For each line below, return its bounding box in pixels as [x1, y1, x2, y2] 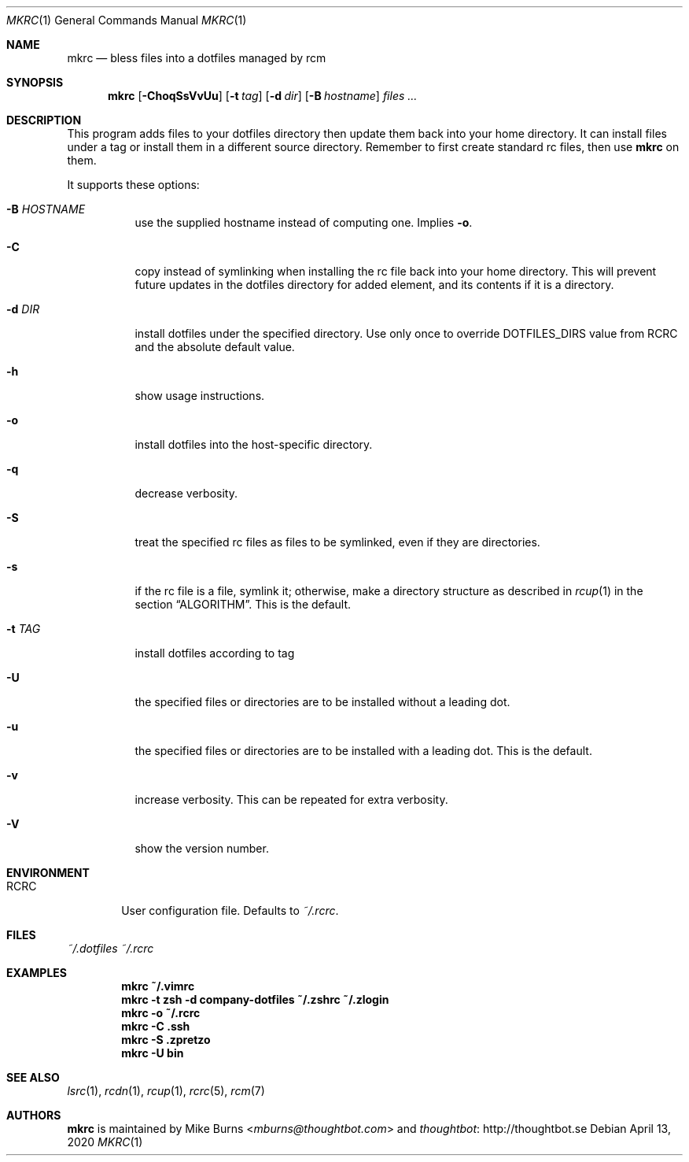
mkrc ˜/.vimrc [121, 979, 195, 993]
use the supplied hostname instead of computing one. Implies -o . [134, 216, 473, 229]
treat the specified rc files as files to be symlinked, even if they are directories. [134, 535, 540, 549]
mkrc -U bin [121, 1046, 184, 1060]
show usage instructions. [134, 389, 265, 402]
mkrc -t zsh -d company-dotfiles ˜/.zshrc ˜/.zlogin [121, 993, 389, 1006]
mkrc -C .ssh [121, 1020, 190, 1033]
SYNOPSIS [6, 76, 64, 89]
